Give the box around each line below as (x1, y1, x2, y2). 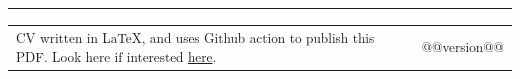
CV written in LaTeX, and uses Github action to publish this (16, 28, 375, 47)
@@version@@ (421, 37, 504, 57)
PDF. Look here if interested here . (16, 47, 217, 66)
